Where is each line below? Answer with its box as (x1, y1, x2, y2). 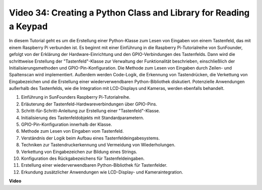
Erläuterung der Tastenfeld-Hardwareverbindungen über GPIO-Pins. (21, 101, 158, 107)
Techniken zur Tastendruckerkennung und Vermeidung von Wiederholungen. (21, 142, 176, 148)
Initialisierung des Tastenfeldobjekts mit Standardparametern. (21, 115, 144, 121)
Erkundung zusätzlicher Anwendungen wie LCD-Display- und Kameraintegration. (21, 169, 183, 175)
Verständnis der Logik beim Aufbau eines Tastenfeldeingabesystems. (21, 135, 160, 141)
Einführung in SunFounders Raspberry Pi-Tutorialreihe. (21, 94, 131, 100)
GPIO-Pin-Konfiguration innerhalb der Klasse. (21, 121, 113, 127)
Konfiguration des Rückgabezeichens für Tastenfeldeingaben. (21, 155, 145, 161)
